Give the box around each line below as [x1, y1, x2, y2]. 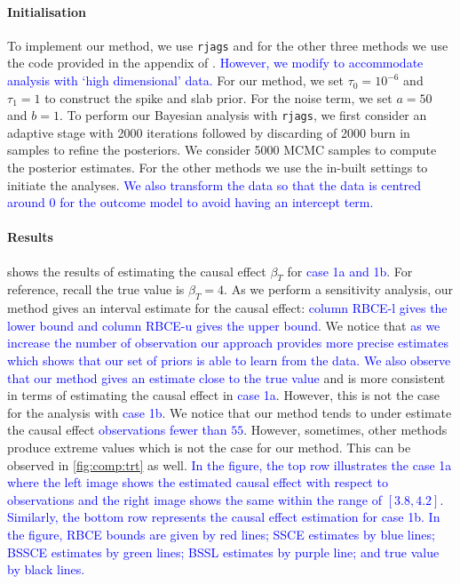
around [7, 193, 45, 212]
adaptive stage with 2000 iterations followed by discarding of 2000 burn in [7, 123, 410, 141]
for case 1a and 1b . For [287, 261, 413, 280]
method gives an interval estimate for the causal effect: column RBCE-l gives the [7, 299, 448, 317]
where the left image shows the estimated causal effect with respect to [7, 473, 388, 492]
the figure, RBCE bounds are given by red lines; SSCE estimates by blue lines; [7, 524, 435, 543]
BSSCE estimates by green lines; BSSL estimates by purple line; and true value [7, 542, 440, 561]
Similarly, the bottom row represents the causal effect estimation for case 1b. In [7, 508, 440, 526]
